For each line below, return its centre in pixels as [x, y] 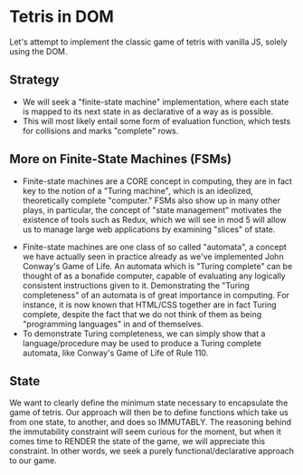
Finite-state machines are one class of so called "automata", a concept [154, 247]
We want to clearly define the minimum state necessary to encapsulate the [149, 403]
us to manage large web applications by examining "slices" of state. [149, 229]
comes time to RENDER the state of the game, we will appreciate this [137, 441]
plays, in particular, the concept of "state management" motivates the [152, 209]
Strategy [34, 80]
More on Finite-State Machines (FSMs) [121, 159]
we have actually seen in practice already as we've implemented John [153, 257]
